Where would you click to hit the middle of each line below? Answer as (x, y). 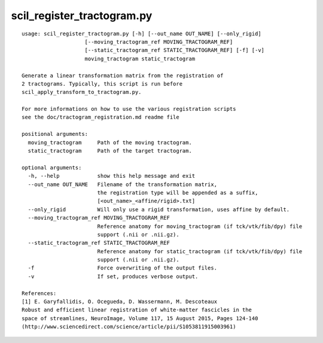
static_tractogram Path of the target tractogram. (110, 151)
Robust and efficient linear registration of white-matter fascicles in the (137, 310)
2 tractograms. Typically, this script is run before (102, 84)
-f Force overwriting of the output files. (123, 268)
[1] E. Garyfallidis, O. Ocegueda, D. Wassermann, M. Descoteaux (120, 302)
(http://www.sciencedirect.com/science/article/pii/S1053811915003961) (129, 327)
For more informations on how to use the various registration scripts (129, 109)
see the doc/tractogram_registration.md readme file (100, 117)
